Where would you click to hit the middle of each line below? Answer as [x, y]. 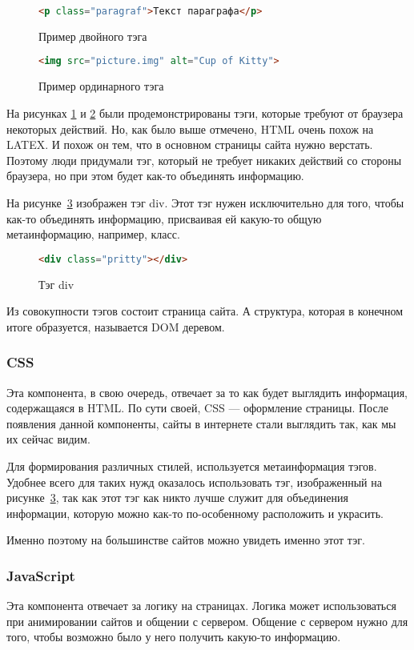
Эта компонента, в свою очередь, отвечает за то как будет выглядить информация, [207, 392]
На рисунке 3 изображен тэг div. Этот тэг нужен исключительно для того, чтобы [205, 202]
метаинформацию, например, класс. [93, 234]
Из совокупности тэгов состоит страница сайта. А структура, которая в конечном [205, 311]
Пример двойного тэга [93, 36]
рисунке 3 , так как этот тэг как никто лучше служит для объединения [178, 498]
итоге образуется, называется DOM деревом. [116, 326]
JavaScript [41, 575]
